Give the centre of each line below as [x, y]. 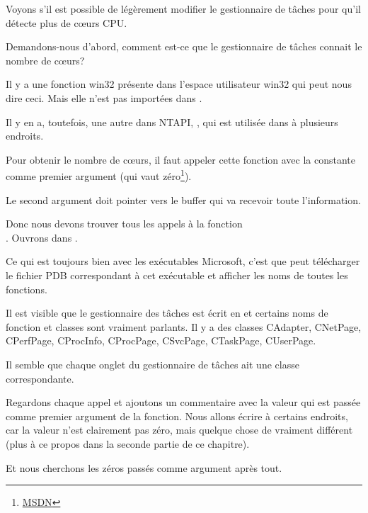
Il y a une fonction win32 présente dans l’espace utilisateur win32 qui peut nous [179, 84]
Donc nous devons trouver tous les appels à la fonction [124, 224]
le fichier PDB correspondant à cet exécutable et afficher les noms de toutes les [177, 275]
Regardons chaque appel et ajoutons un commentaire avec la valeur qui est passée [183, 402]
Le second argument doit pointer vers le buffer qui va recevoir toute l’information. [183, 199]
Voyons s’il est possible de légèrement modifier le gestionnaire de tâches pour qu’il [183, 9]
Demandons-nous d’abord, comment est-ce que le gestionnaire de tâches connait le [184, 46]
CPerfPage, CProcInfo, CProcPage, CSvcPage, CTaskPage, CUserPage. [161, 340]
